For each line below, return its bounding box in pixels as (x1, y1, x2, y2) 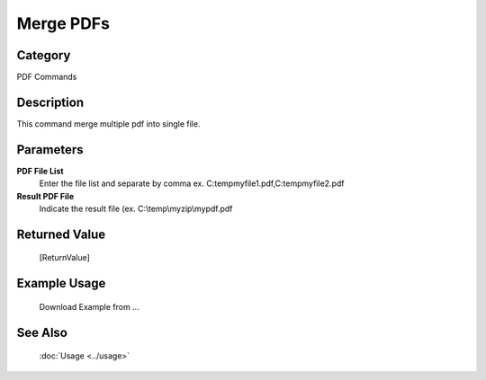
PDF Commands (16, 72, 77, 83)
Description (16, 94, 85, 110)
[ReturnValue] (39, 252, 90, 263)
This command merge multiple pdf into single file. (16, 118, 201, 129)
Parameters (16, 142, 84, 157)
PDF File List (16, 165, 64, 176)
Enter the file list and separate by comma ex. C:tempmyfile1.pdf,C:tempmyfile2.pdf (39, 178, 345, 189)
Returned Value (16, 226, 106, 242)
